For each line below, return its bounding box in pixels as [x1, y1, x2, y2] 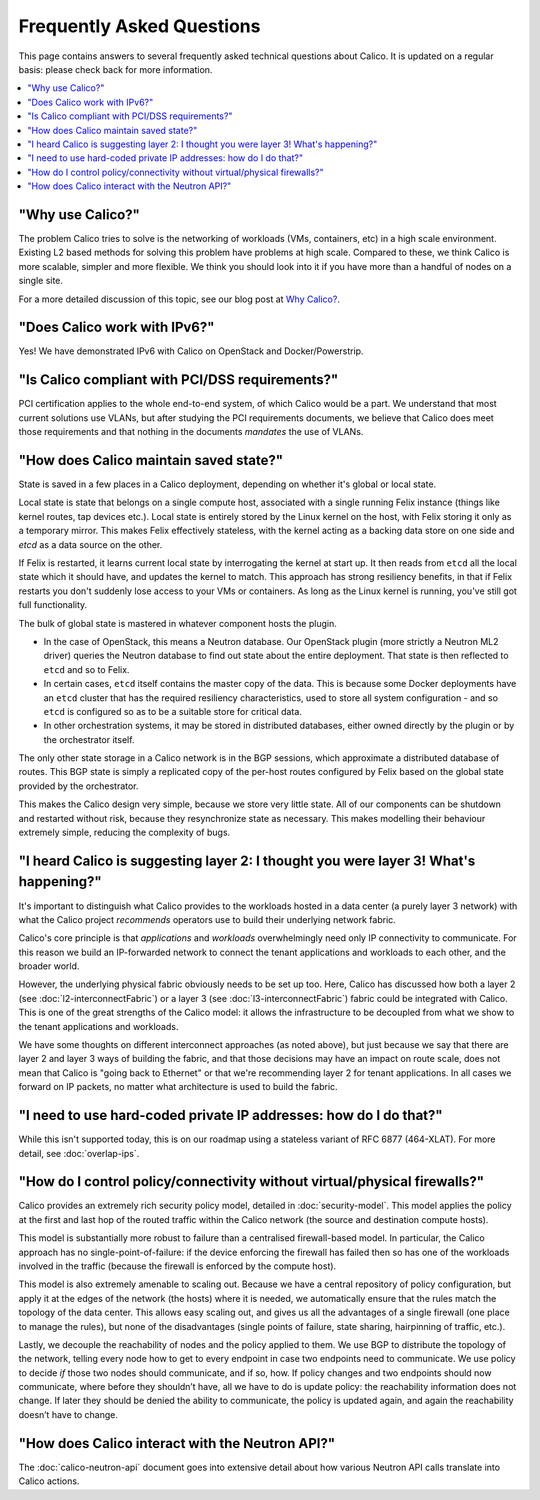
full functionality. [18, 599, 88, 611]
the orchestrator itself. [43, 733, 135, 745]
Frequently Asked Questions [18, 15, 261, 37]
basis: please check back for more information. [18, 63, 213, 75]
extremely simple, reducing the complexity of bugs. [18, 826, 231, 839]
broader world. [18, 960, 80, 972]
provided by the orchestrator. [18, 780, 139, 792]
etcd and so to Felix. [43, 663, 130, 675]
